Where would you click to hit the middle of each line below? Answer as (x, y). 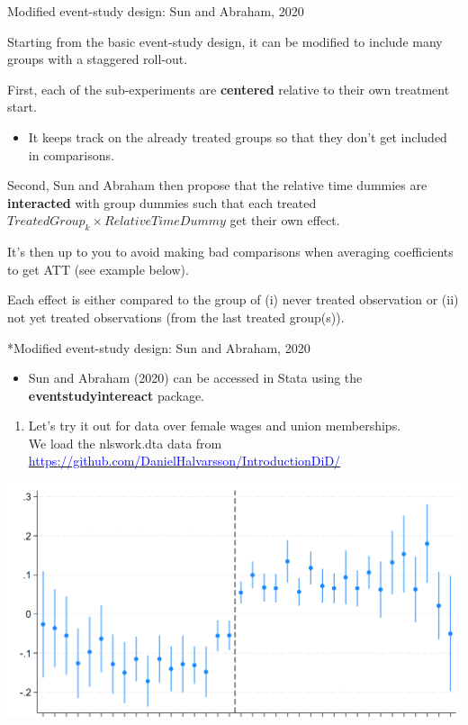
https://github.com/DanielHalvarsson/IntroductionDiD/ (184, 461)
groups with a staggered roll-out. (98, 59)
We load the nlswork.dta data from (125, 443)
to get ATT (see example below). (98, 269)
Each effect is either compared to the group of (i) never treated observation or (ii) (233, 299)
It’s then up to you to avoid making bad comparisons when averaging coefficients (230, 252)
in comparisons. (71, 154)
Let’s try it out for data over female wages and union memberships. (215, 426)
